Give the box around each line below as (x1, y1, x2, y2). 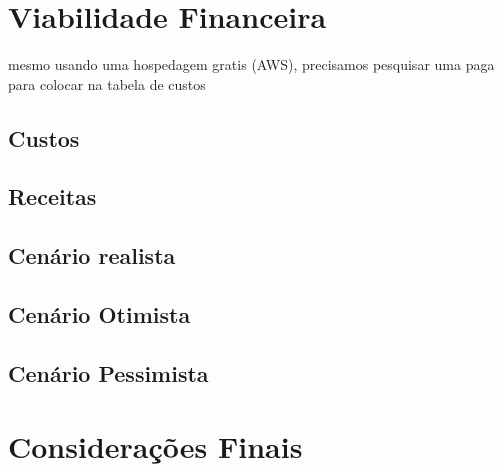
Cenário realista (8, 240, 176, 271)
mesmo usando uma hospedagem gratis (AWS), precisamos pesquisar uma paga (8, 54, 495, 75)
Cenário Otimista (8, 299, 191, 330)
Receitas (8, 181, 97, 212)
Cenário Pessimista (8, 357, 209, 388)
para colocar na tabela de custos (8, 73, 206, 94)
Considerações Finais (8, 426, 303, 467)
